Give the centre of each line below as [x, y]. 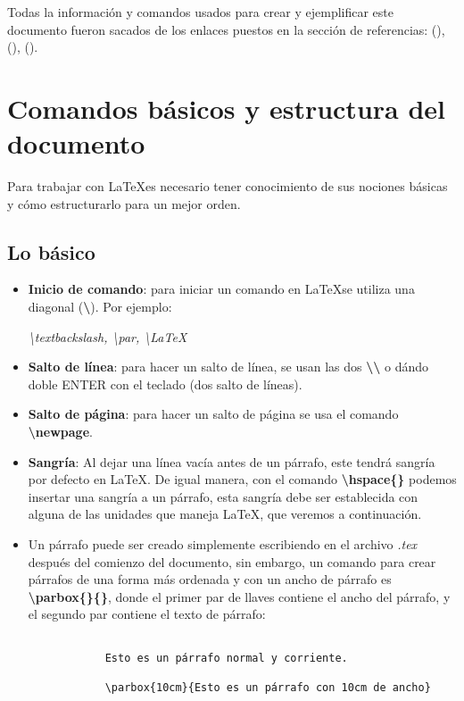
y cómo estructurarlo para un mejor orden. [124, 203]
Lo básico [51, 251]
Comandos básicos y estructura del [227, 108]
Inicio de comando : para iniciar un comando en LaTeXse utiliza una [221, 289]
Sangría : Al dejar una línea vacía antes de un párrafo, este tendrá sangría [232, 461]
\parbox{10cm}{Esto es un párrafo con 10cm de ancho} [268, 687]
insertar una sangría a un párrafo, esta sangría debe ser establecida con [223, 496]
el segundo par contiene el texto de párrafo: [147, 614]
